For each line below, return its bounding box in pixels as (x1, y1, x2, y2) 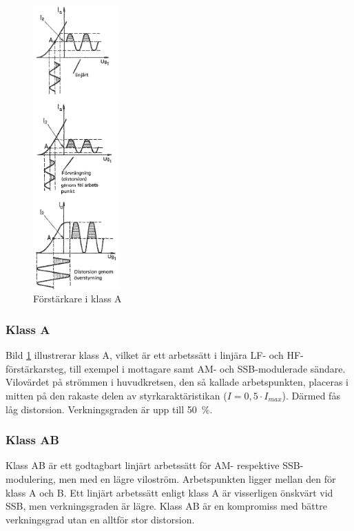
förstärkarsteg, (6, 361, 67, 375)
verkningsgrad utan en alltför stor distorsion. (6, 512, 195, 526)
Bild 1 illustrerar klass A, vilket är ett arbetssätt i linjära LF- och (6, 348, 284, 362)
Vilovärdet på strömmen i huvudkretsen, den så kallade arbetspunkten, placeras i (6, 375, 348, 389)
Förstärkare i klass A (33, 291, 122, 306)
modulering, (6, 471, 56, 486)
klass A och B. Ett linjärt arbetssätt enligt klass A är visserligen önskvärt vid (6, 485, 333, 499)
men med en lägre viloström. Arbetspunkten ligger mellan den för (59, 471, 336, 486)
